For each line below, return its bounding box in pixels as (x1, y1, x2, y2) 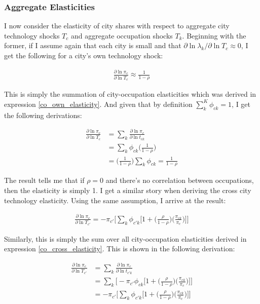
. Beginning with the (182, 30, 246, 41)
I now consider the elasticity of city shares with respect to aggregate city (4, 20, 230, 31)
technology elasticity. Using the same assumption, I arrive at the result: (4, 195, 226, 205)
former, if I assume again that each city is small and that (4, 40, 181, 51)
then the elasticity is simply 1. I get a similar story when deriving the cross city (4, 184, 251, 195)
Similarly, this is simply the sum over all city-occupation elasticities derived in (4, 233, 247, 244)
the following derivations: (4, 109, 82, 120)
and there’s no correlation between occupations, (105, 175, 254, 185)
